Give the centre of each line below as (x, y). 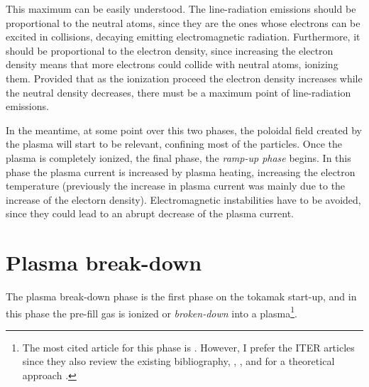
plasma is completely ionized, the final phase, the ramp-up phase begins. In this (178, 157)
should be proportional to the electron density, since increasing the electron (170, 50)
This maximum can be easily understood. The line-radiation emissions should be (181, 9)
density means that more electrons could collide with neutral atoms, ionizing (172, 64)
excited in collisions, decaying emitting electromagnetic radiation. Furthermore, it (183, 37)
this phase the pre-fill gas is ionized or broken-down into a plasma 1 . (152, 312)
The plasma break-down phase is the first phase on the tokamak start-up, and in (181, 296)
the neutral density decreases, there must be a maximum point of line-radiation (178, 92)
